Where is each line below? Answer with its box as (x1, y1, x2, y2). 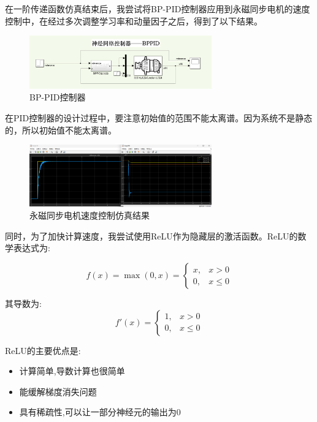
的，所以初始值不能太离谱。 (5, 123, 116, 136)
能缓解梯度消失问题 (19, 385, 97, 398)
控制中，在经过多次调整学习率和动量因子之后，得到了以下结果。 (5, 14, 262, 27)
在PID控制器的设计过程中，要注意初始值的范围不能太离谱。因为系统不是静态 (5, 111, 313, 124)
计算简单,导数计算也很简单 (19, 364, 125, 377)
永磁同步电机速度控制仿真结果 (29, 209, 150, 222)
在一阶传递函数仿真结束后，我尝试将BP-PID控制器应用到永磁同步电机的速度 (5, 2, 310, 15)
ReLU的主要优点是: (5, 344, 81, 356)
